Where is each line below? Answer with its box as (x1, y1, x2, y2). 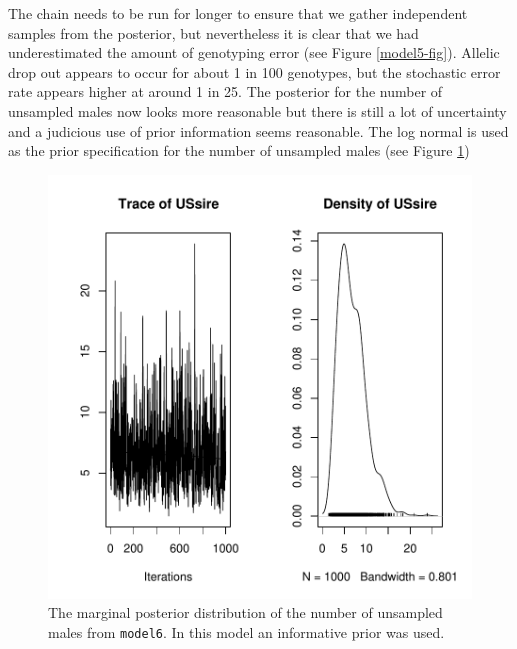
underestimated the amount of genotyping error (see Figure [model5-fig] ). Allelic (8, 42, 500, 63)
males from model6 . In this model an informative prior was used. (48, 621, 445, 642)
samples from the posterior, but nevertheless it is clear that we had (8, 22, 419, 43)
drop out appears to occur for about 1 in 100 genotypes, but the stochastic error (8, 61, 501, 82)
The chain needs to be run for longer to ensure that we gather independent (8, 3, 468, 23)
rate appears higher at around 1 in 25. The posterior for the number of (8, 81, 443, 102)
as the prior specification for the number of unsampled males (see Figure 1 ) (8, 140, 470, 161)
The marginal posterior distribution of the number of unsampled (48, 602, 443, 623)
